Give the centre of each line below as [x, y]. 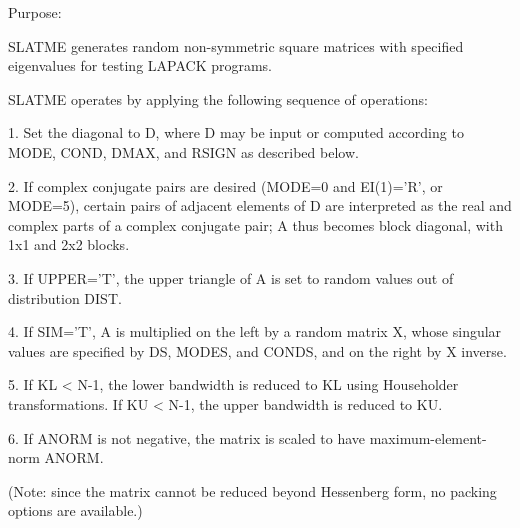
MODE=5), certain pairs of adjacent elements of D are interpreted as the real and [260, 205]
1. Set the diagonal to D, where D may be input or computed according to [236, 132]
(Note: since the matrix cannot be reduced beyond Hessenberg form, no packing [252, 490]
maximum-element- [428, 437]
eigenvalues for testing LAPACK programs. [140, 65]
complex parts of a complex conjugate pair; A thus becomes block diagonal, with [255, 224]
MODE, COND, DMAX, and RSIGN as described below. [183, 151]
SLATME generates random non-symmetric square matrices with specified [236, 45]
